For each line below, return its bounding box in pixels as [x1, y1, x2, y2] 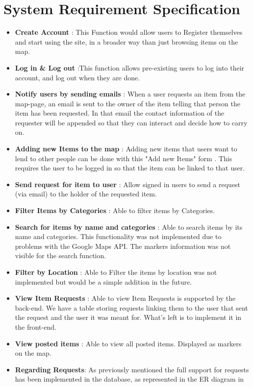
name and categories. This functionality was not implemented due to [15, 231, 222, 242]
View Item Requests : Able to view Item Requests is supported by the [15, 293, 236, 303]
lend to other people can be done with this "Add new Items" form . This [15, 153, 232, 163]
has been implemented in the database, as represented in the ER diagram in [15, 374, 244, 384]
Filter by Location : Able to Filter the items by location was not [15, 267, 217, 277]
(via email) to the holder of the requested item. [15, 189, 157, 199]
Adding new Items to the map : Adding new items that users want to [15, 144, 237, 154]
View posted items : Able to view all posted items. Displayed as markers [15, 338, 242, 348]
